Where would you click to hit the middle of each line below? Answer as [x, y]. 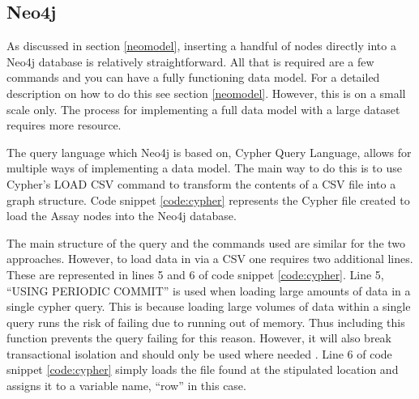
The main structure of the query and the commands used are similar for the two [206, 242]
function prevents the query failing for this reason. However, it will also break [199, 338]
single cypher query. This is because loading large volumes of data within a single [209, 306]
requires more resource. [64, 125]
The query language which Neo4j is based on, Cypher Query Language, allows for [209, 152]
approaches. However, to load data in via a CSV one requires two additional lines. [210, 259]
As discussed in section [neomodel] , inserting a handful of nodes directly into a [201, 46]
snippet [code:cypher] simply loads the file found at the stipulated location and [203, 369]
